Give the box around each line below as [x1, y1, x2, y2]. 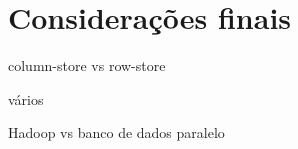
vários [8, 88, 44, 109]
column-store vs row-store [8, 55, 166, 76]
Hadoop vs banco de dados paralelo [8, 122, 225, 143]
